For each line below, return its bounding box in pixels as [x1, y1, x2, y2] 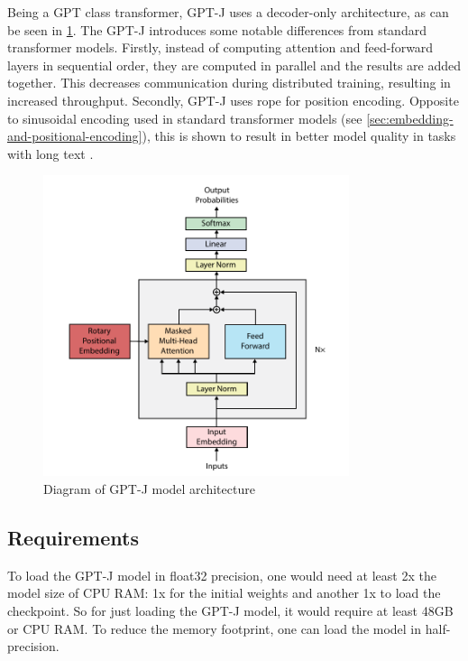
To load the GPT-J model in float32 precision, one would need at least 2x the [7, 565, 436, 584]
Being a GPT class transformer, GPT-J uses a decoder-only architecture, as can [7, 3, 449, 21]
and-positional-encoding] [7, 126, 142, 145]
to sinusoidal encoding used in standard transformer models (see [7, 108, 362, 127]
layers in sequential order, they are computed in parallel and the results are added [7, 55, 462, 74]
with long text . [7, 144, 94, 163]
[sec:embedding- [366, 108, 454, 127]
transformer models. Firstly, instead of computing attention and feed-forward [7, 38, 434, 57]
